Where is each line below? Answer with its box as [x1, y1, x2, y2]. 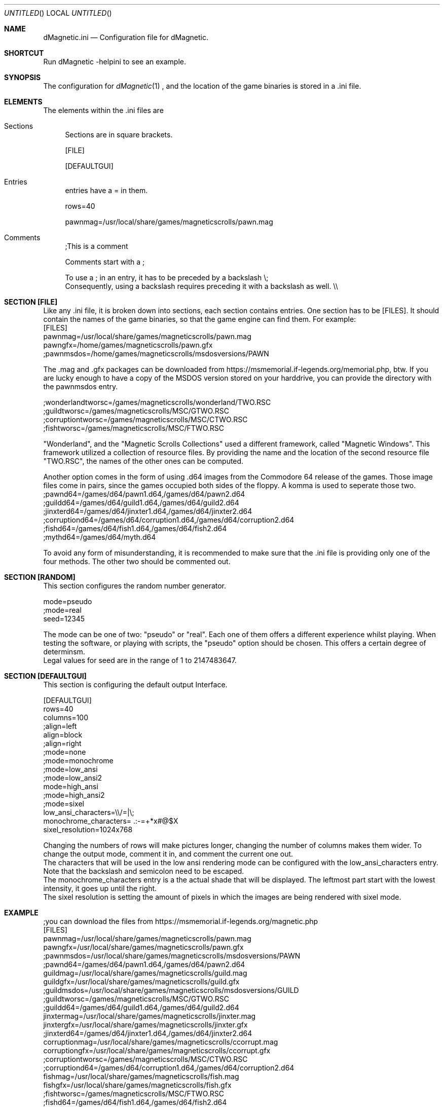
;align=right [43, 739, 82, 748]
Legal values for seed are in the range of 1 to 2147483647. [43, 656, 237, 665]
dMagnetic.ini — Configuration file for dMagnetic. [43, 33, 208, 42]
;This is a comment [65, 242, 128, 250]
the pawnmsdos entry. [43, 382, 118, 391]
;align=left [43, 722, 77, 730]
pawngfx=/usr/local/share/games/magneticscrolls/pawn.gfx [43, 943, 244, 951]
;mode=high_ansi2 [43, 791, 105, 799]
